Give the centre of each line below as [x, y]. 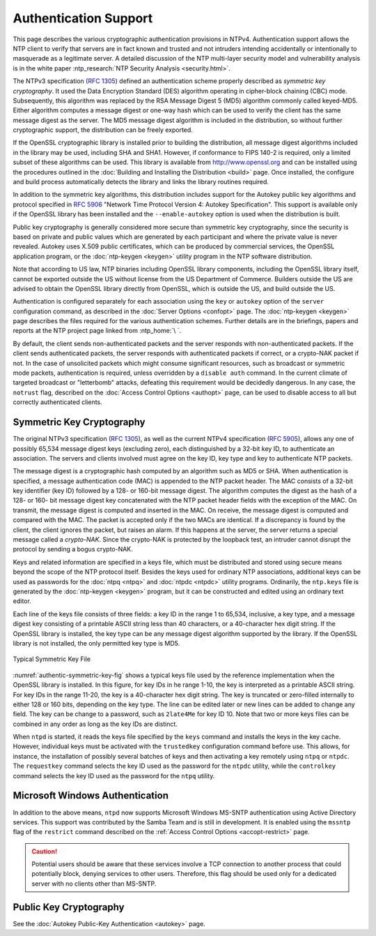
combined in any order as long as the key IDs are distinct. [95, 724]
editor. [22, 601]
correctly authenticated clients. [57, 402]
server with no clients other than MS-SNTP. [94, 884]
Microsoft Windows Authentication [91, 796]
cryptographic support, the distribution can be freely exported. [103, 130]
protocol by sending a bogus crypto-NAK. [73, 549]
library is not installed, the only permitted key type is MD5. [96, 643]
